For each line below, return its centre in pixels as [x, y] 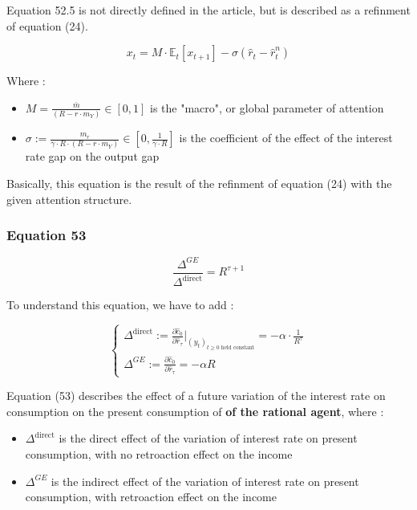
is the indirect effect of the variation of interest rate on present [205, 481]
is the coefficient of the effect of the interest [286, 138]
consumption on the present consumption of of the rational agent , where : [195, 411]
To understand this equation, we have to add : [120, 305]
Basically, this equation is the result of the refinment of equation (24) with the [199, 183]
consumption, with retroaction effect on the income [151, 497]
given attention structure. [69, 199]
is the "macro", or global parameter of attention [267, 107]
